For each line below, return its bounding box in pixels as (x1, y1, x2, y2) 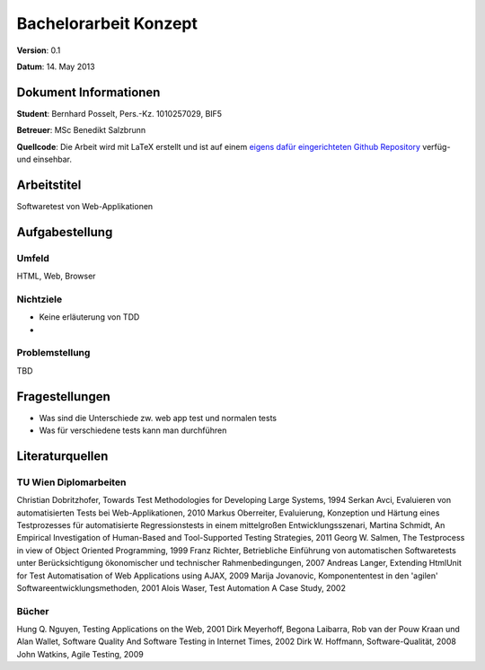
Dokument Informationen (16, 84, 161, 100)
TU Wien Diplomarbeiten (16, 476, 127, 489)
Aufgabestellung (16, 225, 113, 240)
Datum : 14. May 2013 (16, 61, 95, 72)
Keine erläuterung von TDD (39, 312, 140, 322)
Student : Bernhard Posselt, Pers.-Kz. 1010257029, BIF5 (16, 108, 223, 119)
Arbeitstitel (16, 177, 82, 192)
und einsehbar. (16, 154, 72, 165)
